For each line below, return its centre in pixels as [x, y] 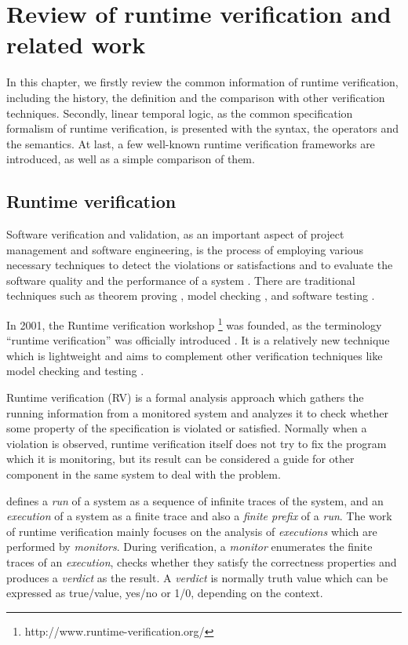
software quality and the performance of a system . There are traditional [181, 280]
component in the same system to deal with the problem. [144, 474]
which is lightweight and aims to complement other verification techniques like [195, 355]
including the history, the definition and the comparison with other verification [196, 97]
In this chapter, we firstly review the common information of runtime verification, [202, 82]
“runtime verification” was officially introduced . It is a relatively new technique [198, 340]
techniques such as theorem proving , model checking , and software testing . [191, 295]
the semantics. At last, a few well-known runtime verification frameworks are [191, 143]
